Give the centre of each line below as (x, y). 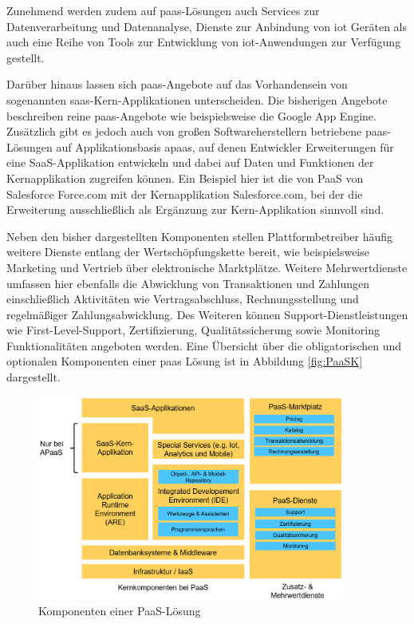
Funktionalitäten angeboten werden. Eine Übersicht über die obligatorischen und (204, 345)
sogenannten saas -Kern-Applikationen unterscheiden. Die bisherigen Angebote (197, 99)
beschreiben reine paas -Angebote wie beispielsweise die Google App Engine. (191, 115)
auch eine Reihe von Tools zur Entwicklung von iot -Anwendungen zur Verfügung (204, 42)
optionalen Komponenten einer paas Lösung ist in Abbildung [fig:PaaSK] (185, 361)
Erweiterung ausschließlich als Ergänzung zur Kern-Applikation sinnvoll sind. (195, 209)
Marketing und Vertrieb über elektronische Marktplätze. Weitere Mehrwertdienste (207, 267)
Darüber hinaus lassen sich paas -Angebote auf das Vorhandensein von (177, 84)
